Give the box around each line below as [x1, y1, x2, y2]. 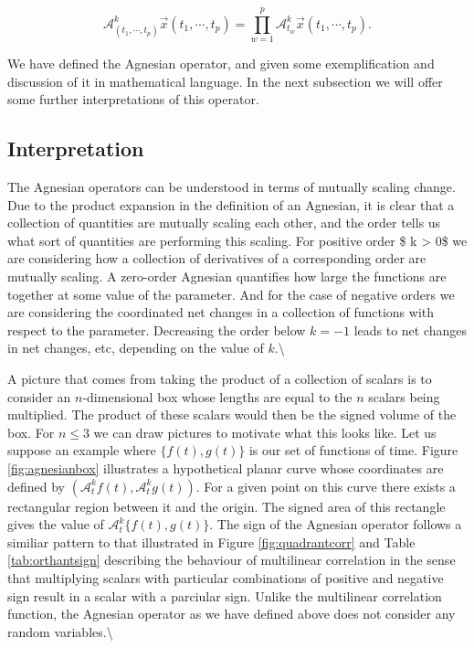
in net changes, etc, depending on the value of [7, 338, 264, 357]
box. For [7, 422, 55, 441]
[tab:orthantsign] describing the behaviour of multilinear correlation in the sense [7, 550, 456, 569]
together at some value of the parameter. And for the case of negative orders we [7, 284, 455, 303]
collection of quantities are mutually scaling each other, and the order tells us [7, 213, 441, 232]
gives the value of [7, 515, 104, 534]
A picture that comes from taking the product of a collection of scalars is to [7, 369, 432, 388]
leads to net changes [353, 320, 468, 339]
